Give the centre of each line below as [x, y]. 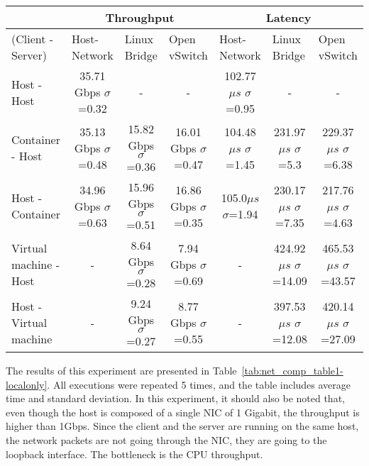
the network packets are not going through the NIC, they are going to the [166, 439]
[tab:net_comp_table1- [292, 370]
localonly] [27, 384]
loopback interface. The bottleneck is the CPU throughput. [134, 454]
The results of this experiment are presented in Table [121, 370]
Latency [288, 17]
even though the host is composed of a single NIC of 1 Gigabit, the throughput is [183, 412]
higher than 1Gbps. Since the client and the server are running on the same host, [182, 426]
